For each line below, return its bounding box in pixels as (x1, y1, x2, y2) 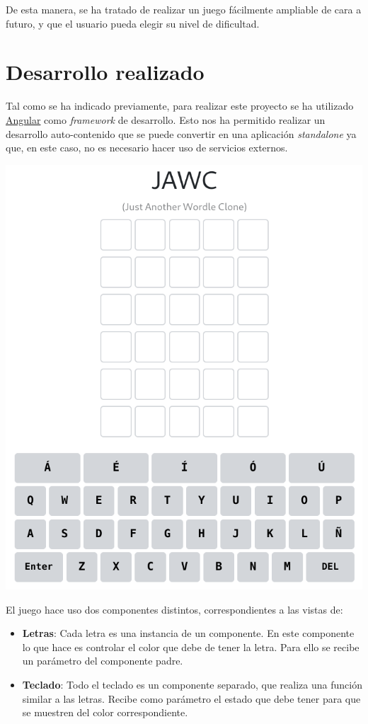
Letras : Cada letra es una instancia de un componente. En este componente (22, 626, 355, 640)
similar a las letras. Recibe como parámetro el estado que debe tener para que (22, 691, 361, 706)
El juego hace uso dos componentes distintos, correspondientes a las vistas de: (6, 602, 343, 616)
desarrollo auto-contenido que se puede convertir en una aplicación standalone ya (6, 126, 357, 141)
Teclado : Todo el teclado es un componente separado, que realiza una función (22, 677, 362, 692)
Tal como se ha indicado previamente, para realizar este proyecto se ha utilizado (6, 98, 354, 113)
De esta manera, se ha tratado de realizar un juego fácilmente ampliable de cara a (6, 2, 362, 16)
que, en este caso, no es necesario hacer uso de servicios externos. (6, 140, 288, 155)
